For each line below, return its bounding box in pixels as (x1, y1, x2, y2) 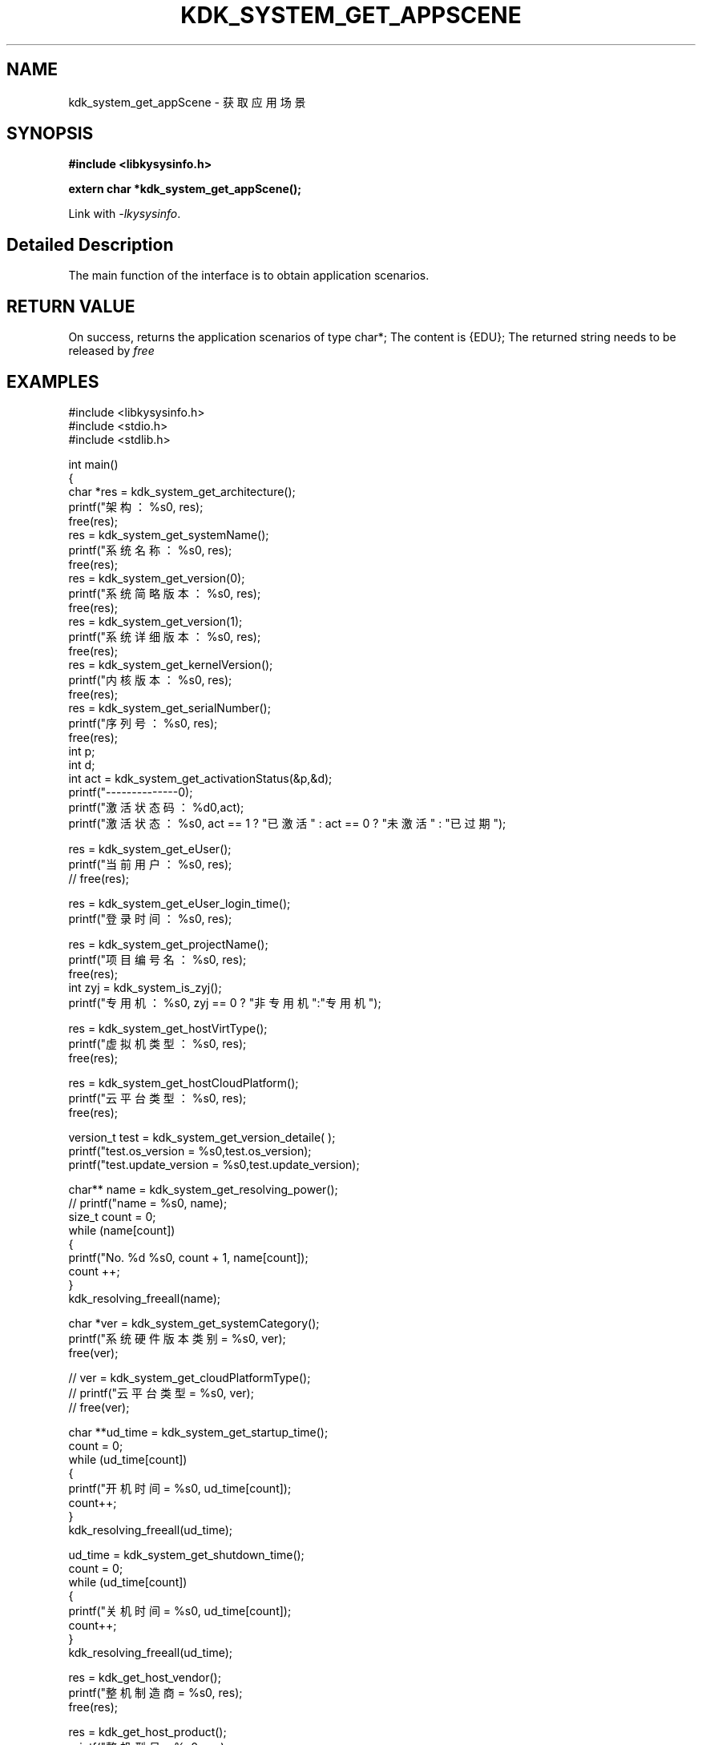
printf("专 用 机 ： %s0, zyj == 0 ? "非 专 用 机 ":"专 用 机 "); (68, 995, 381, 1010)
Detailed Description (6, 234, 174, 255)
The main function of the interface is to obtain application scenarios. (68, 268, 430, 283)
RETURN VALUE (6, 296, 135, 316)
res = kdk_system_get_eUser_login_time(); (68, 896, 291, 910)
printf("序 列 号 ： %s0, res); (68, 715, 218, 730)
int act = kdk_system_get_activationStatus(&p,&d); (68, 771, 333, 785)
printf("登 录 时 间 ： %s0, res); (68, 911, 232, 925)
